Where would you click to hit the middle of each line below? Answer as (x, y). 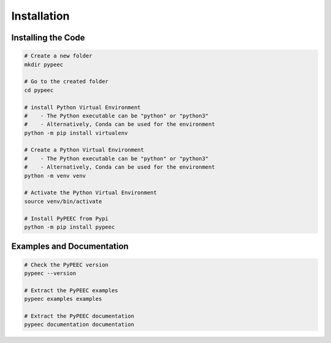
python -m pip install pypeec (70, 227)
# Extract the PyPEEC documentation (79, 316)
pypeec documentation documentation (79, 325)
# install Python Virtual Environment (82, 107)
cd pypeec (39, 90)
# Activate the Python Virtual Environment (91, 193)
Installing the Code (48, 38)
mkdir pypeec (44, 65)
